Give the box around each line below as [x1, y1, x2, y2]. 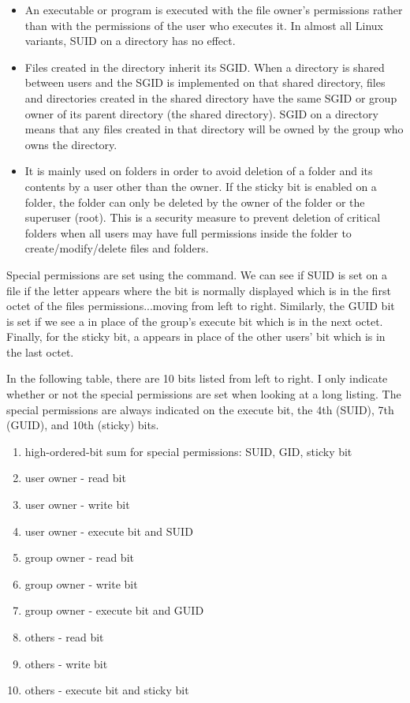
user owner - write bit [24, 496, 130, 513]
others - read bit [24, 629, 104, 645]
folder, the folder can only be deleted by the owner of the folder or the [24, 193, 365, 210]
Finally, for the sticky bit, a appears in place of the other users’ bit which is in [6, 328, 386, 345]
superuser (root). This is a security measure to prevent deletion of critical [24, 209, 381, 226]
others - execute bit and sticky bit [24, 682, 189, 698]
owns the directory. [24, 136, 117, 152]
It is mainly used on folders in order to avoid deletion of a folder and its [24, 163, 373, 179]
